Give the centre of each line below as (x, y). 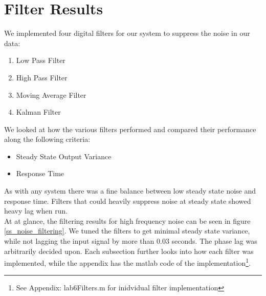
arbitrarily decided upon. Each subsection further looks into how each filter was (129, 251)
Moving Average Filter (51, 94)
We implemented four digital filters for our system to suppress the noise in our (127, 33)
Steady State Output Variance (64, 156)
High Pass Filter (42, 77)
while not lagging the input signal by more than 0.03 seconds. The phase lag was (131, 241)
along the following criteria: (47, 139)
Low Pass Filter (41, 60)
